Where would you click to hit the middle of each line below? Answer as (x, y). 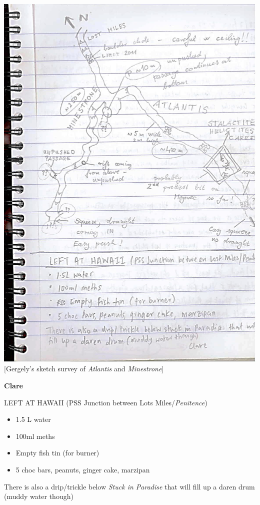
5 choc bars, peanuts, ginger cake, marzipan (83, 469)
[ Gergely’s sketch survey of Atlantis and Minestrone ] (84, 369)
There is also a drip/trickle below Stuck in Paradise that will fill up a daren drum (129, 486)
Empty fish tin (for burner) (57, 453)
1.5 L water (33, 419)
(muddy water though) (39, 496)
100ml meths (35, 436)
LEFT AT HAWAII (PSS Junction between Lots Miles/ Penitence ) (106, 402)
